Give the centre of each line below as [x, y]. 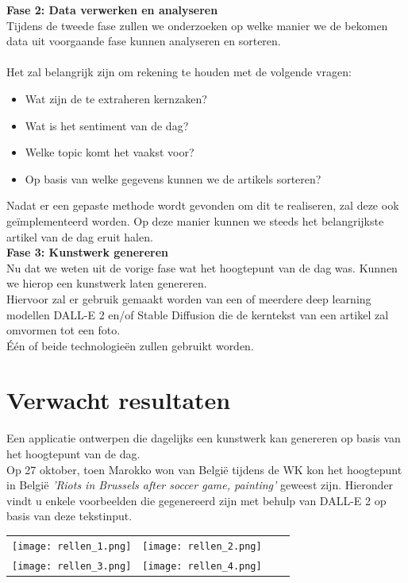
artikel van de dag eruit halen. [80, 236]
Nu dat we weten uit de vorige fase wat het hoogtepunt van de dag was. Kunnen [202, 267]
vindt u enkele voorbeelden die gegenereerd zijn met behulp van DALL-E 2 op [196, 500]
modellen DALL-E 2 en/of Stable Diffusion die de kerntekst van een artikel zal [198, 314]
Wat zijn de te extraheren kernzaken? [116, 98]
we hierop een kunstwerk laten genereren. [107, 283]
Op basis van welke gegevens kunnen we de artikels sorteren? [173, 178]
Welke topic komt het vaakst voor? [110, 152]
